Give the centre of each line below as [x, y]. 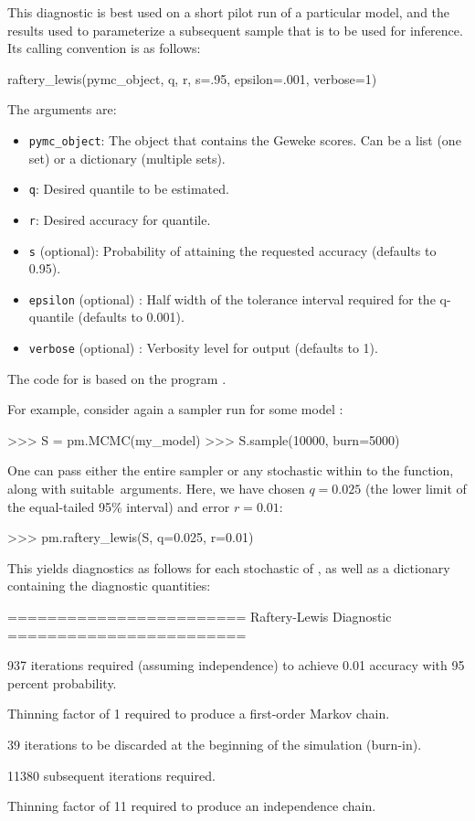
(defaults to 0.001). [131, 317]
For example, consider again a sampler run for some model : [175, 409]
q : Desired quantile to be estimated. [129, 189]
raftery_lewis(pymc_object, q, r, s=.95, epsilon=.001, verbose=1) [192, 78]
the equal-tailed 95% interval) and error [119, 506]
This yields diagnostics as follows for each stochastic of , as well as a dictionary [229, 567]
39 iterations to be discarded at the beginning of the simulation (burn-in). [215, 744]
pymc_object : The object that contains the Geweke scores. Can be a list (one [245, 139]
